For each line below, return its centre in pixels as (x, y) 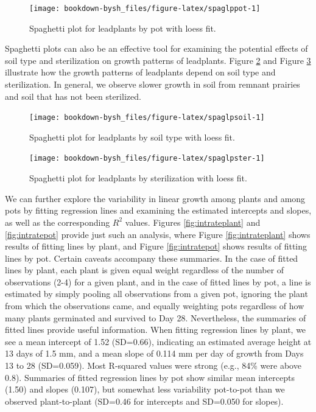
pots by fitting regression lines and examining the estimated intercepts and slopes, (158, 210)
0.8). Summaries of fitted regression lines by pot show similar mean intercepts (150, 377)
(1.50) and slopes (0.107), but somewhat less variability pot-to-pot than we (145, 389)
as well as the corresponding (58, 222)
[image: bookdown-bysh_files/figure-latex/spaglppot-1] (145, 9)
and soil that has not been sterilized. (73, 96)
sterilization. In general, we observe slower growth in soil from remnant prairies (153, 84)
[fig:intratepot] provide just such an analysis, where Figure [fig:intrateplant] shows (158, 234)
